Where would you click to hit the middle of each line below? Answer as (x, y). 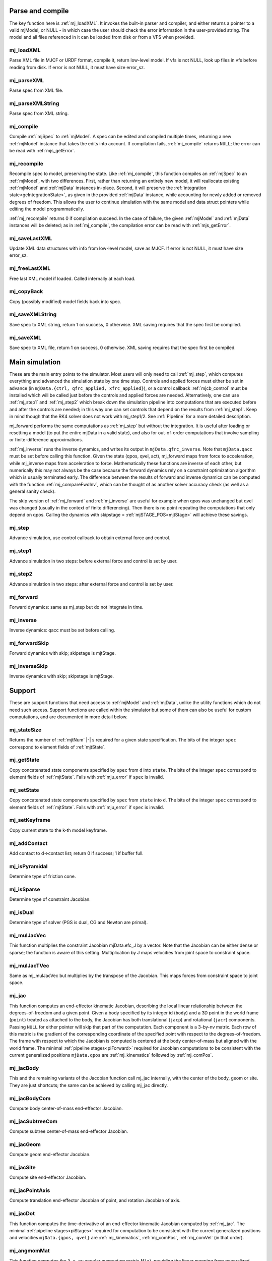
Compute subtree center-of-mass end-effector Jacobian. (69, 1131)
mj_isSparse (25, 889)
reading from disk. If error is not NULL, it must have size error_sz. (77, 67)
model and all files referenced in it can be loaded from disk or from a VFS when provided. (102, 37)
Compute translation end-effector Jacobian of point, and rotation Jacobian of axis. (95, 1200)
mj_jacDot (22, 1214)
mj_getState (24, 760)
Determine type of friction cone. (43, 876)
